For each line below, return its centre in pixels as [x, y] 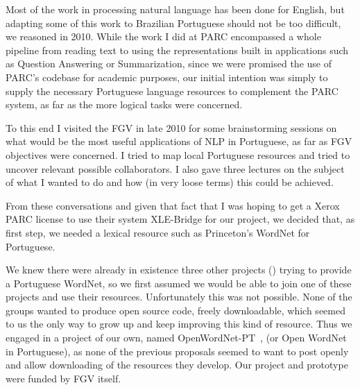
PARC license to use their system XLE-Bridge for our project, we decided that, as [180, 219]
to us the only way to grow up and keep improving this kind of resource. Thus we [179, 324]
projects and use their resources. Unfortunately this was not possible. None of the [179, 297]
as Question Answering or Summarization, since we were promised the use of [169, 63]
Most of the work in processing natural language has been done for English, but [175, 9]
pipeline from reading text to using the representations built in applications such [177, 50]
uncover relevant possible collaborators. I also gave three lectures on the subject [175, 168]
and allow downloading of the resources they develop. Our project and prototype [177, 365]
